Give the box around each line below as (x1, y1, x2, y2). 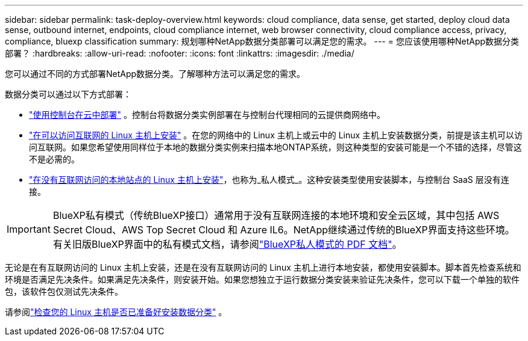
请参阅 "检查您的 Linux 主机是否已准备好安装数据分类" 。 (5, 307, 227, 317)
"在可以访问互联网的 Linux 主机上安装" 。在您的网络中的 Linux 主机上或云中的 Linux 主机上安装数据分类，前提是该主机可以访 (29, 130, 523, 140)
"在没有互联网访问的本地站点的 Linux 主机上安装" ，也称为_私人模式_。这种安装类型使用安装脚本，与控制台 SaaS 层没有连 (29, 174, 509, 185)
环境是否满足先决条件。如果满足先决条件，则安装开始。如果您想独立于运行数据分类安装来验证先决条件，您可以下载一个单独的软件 (5, 274, 520, 284)
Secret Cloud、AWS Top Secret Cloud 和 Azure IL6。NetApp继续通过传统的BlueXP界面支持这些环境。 (52, 224, 515, 236)
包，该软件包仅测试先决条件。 (5, 286, 123, 296)
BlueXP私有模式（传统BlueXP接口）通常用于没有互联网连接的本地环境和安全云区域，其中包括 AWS (52, 209, 500, 221)
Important (7, 223, 51, 235)
